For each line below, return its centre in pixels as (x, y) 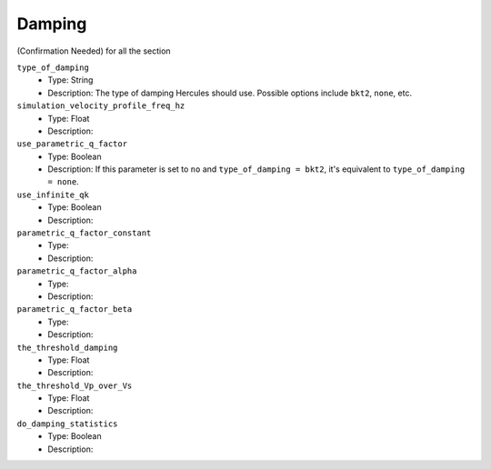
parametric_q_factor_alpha (77, 271)
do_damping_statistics (67, 424)
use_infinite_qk (53, 195)
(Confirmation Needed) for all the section (94, 51)
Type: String (70, 80)
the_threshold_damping (67, 347)
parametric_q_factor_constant (84, 233)
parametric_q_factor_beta (75, 309)
